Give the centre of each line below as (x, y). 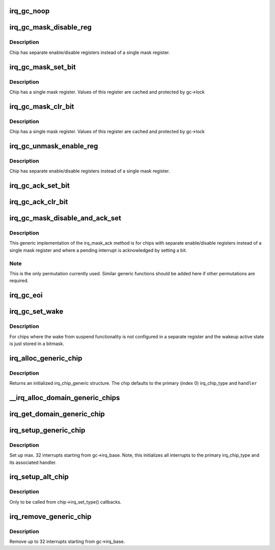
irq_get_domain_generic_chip (57, 414)
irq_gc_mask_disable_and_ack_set (65, 218)
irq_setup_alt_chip (39, 477)
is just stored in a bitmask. (37, 344)
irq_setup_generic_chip (47, 430)
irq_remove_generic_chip (50, 517)
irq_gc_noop (30, 11)
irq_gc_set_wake (36, 312)
